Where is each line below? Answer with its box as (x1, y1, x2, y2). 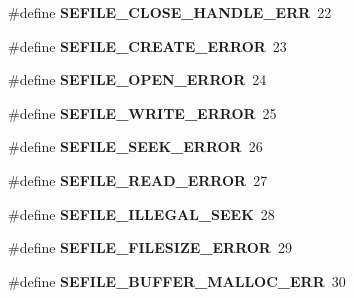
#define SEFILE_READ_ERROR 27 (8, 169, 268, 190)
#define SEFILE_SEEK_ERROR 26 (8, 136, 263, 157)
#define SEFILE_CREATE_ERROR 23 (8, 35, 287, 56)
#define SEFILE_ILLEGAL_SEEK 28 (8, 203, 275, 224)
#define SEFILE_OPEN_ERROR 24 (8, 69, 267, 90)
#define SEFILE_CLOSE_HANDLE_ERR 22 (8, 2, 332, 22)
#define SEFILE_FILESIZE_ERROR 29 (8, 237, 292, 258)
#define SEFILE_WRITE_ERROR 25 (8, 102, 277, 123)
